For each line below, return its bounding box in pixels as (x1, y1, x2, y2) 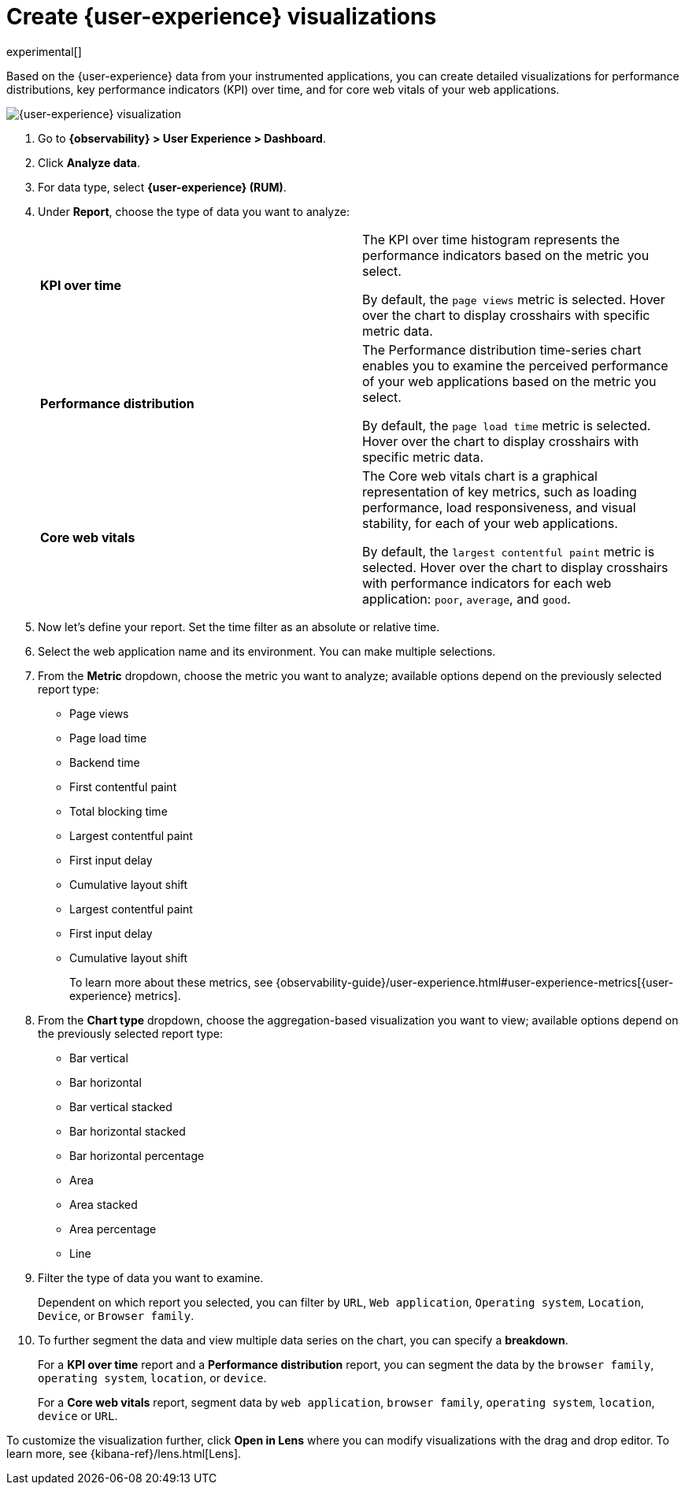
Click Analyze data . (38, 155, 141, 169)
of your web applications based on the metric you (362, 373, 657, 389)
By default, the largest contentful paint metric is (362, 543, 655, 560)
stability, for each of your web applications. (362, 515, 618, 531)
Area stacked (69, 1197, 138, 1211)
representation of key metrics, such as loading (362, 483, 637, 500)
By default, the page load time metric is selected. (362, 417, 651, 433)
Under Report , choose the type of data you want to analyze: (38, 204, 350, 218)
